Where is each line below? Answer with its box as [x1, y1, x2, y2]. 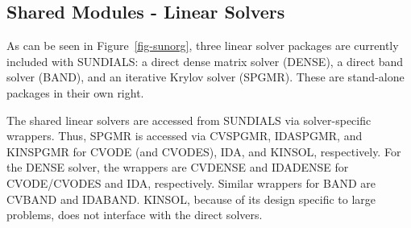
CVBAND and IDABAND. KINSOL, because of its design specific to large [6, 190, 376, 207]
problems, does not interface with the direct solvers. [6, 206, 263, 223]
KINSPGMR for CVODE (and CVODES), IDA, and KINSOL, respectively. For [6, 143, 401, 160]
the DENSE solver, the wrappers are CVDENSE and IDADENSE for [6, 159, 349, 176]
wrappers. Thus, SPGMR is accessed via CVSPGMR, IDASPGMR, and [6, 127, 363, 144]
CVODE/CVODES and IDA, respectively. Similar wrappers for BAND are [6, 174, 376, 191]
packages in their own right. [6, 84, 144, 101]
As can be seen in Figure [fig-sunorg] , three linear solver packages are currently [6, 37, 399, 54]
